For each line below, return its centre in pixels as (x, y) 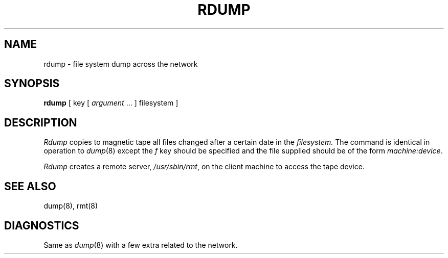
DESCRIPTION (41, 122)
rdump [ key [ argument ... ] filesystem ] (111, 103)
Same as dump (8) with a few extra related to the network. (141, 245)
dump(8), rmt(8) (71, 206)
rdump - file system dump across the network (121, 64)
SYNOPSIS (32, 84)
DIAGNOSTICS (42, 225)
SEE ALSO (30, 186)
